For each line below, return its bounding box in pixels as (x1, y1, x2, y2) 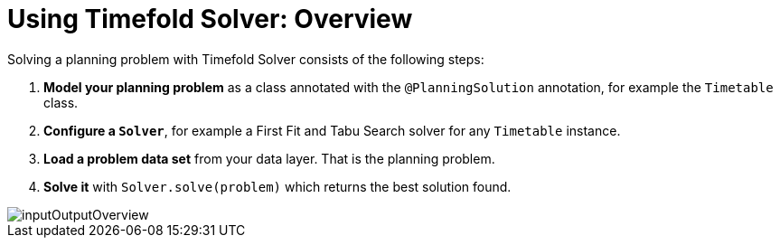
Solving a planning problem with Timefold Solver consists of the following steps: (7, 51, 484, 67)
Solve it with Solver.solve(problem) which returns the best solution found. (43, 178, 512, 194)
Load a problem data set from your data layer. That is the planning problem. (43, 150, 495, 166)
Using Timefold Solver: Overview (7, 4, 413, 34)
